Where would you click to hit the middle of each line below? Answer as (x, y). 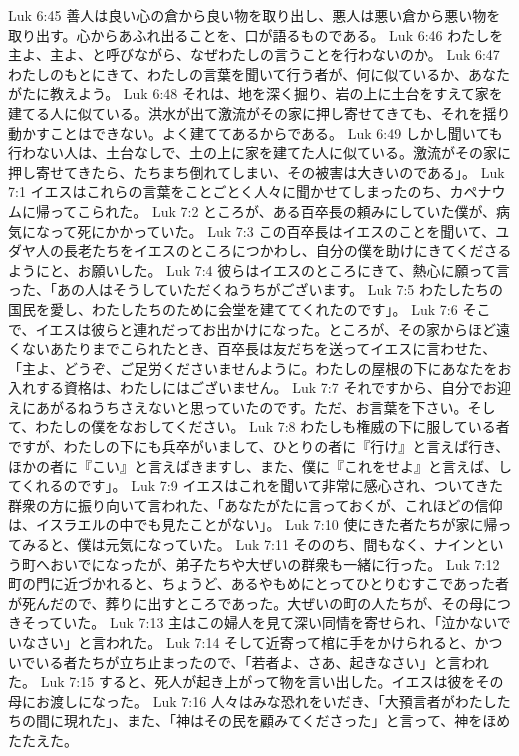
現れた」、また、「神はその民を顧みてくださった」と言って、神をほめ (287, 720)
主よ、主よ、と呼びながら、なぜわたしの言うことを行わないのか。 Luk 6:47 (254, 54)
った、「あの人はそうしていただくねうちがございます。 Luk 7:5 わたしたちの (255, 289)
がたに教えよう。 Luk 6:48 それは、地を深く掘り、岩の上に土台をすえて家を (255, 93)
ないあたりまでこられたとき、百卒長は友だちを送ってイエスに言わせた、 (259, 348)
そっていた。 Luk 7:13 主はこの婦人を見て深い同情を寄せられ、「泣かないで (266, 622)
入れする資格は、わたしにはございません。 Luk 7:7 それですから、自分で (245, 387)
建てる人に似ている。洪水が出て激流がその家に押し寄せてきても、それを (245, 112)
